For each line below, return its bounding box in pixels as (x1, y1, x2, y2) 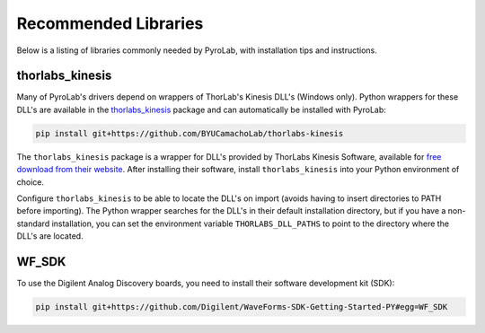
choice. (16, 176, 45, 188)
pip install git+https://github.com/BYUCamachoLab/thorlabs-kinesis (35, 128, 344, 138)
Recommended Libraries (16, 13, 204, 33)
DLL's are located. (16, 231, 84, 241)
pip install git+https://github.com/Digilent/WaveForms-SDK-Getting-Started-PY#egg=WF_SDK (35, 302, 448, 312)
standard (16, 218, 50, 229)
